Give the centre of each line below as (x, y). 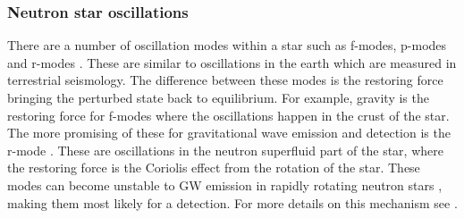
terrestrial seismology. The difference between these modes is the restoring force (225, 80)
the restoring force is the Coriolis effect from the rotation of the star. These (214, 168)
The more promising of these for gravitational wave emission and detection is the (229, 133)
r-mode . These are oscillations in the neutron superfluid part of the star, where (225, 150)
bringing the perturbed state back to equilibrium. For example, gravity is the (218, 97)
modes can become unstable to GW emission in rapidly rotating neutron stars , (225, 184)
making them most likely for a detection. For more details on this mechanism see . (232, 202)
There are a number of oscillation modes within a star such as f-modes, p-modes (227, 45)
